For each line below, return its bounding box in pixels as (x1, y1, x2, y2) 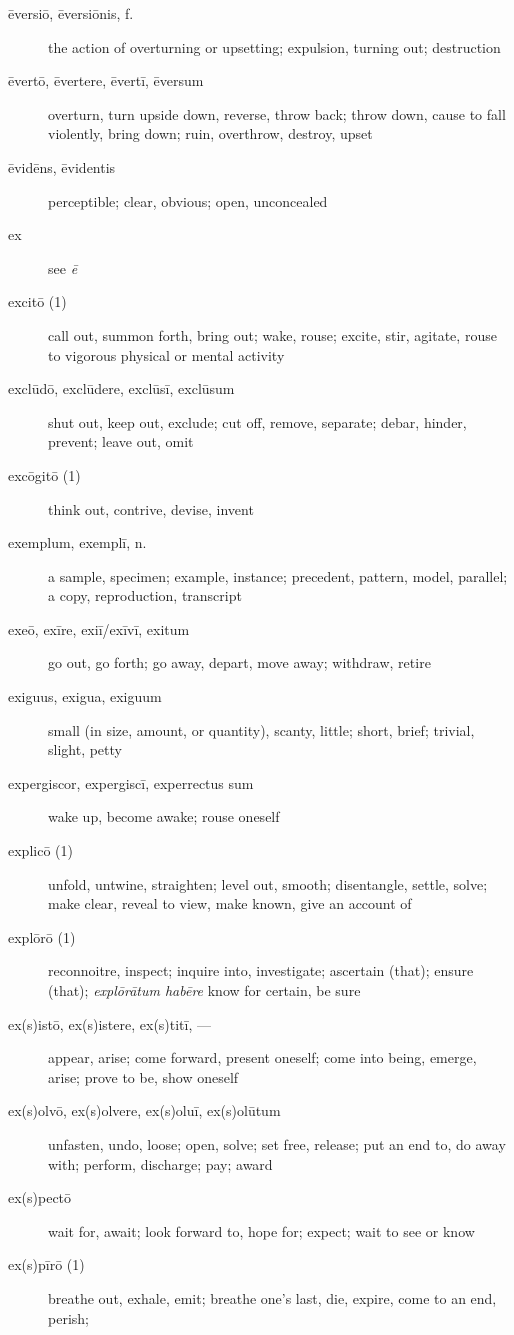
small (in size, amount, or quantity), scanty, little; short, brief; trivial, (48, 719, 475, 740)
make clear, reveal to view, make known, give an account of (48, 893, 412, 914)
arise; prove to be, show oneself (48, 1066, 239, 1087)
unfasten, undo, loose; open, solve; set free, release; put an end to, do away (48, 1133, 506, 1154)
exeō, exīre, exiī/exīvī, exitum (8, 618, 190, 639)
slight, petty (48, 739, 122, 760)
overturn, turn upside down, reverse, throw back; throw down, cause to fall (48, 103, 506, 124)
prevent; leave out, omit (48, 431, 194, 452)
